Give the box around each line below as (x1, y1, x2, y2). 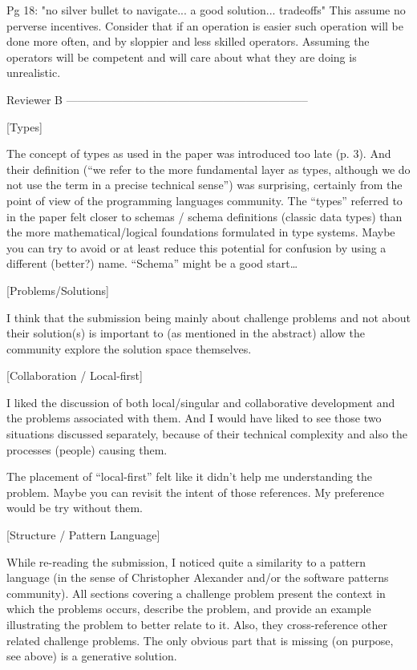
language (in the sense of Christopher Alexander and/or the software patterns (6, 569, 389, 586)
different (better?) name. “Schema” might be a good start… (6, 255, 298, 272)
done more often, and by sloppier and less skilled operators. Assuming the (6, 33, 370, 50)
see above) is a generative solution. (6, 648, 177, 664)
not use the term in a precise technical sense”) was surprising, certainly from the (6, 176, 403, 193)
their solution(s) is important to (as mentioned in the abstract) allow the (6, 325, 365, 341)
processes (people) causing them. (6, 441, 168, 458)
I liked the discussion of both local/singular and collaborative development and (6, 394, 395, 410)
